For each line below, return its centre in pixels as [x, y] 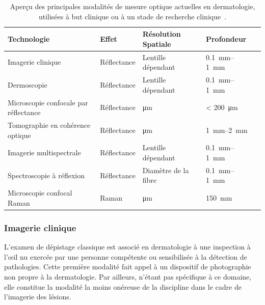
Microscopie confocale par [48, 102]
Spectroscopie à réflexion [46, 175]
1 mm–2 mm [227, 130]
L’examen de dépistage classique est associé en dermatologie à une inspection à [127, 247]
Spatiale [157, 44]
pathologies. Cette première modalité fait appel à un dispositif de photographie [128, 267]
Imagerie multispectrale [44, 152]
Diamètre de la [166, 170]
